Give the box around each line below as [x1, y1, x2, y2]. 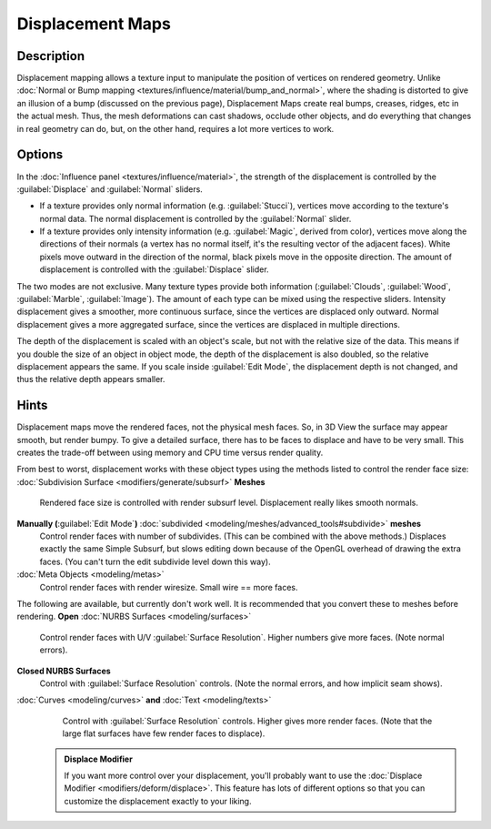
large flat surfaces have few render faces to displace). [62, 728, 266, 739]
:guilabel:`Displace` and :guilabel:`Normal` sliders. [16, 183, 204, 195]
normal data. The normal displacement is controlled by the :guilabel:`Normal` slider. [39, 213, 352, 224]
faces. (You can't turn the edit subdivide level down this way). [39, 556, 272, 567]
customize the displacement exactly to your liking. [64, 795, 252, 806]
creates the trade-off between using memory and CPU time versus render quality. [16, 447, 324, 459]
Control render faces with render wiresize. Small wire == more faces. [39, 581, 298, 592]
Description [16, 48, 85, 64]
